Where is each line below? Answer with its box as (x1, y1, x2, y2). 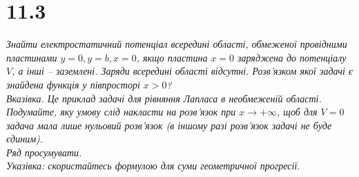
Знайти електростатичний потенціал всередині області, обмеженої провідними (6, 37, 347, 51)
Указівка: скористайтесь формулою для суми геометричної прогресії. (6, 158, 300, 173)
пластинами (6, 50, 57, 64)
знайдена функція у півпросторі (6, 77, 140, 91)
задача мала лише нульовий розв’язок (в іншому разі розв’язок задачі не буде (6, 118, 332, 132)
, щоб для (276, 104, 318, 119)
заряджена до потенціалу (237, 50, 347, 64)
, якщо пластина (136, 50, 208, 64)
